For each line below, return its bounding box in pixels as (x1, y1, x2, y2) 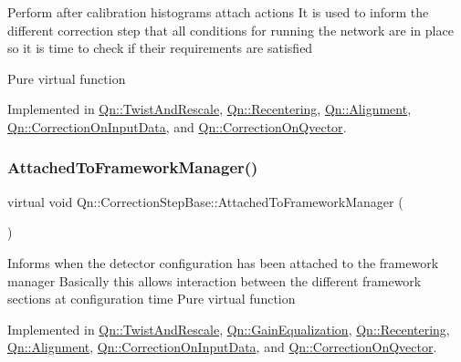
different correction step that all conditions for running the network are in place (7, 20, 454, 39)
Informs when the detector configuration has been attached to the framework (7, 253, 439, 272)
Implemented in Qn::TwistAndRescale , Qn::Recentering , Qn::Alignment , (7, 99, 412, 119)
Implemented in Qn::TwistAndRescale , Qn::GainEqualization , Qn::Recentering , (7, 319, 450, 338)
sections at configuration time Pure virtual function (7, 289, 296, 308)
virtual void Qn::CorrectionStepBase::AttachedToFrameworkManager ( (7, 191, 403, 211)
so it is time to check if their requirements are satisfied (7, 38, 313, 57)
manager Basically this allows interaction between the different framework (7, 271, 422, 290)
